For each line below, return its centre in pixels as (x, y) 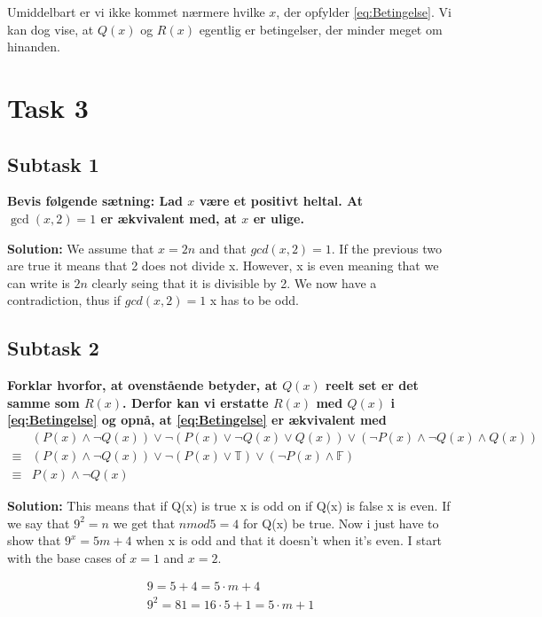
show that (34, 540)
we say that (39, 523)
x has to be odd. (254, 300)
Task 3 (48, 107)
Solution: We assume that (81, 248)
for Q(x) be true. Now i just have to (341, 523)
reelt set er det (372, 385)
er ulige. (279, 218)
